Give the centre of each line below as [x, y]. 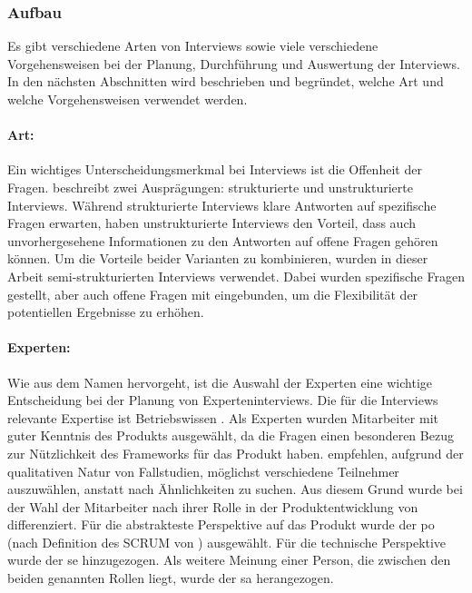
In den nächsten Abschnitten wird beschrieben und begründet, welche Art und [226, 81]
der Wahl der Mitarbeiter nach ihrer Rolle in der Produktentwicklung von [213, 506]
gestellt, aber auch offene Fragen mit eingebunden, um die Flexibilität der [213, 294]
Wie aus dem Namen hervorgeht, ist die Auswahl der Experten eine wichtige [220, 382]
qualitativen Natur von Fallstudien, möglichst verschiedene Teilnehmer [203, 471]
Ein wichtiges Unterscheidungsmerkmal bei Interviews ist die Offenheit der [215, 169]
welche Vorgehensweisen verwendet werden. [128, 99]
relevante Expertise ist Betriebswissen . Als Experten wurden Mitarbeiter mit [223, 417]
